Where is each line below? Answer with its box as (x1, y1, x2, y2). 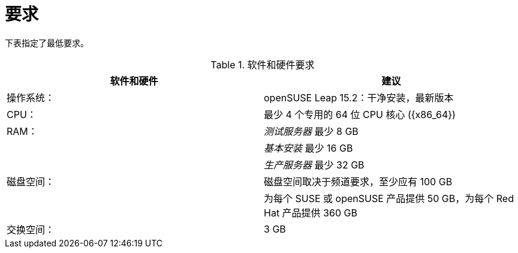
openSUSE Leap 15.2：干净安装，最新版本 (264, 91, 454, 104)
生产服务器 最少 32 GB (264, 158, 365, 171)
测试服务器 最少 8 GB (264, 125, 359, 137)
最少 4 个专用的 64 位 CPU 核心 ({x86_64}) (264, 108, 456, 121)
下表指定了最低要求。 (5, 37, 89, 48)
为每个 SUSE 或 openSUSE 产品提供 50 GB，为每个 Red (264, 192, 514, 204)
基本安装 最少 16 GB (264, 141, 353, 154)
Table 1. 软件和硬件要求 (210, 58, 315, 71)
